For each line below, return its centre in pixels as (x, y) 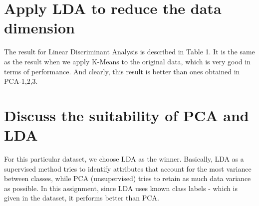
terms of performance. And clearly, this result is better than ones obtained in (122, 71)
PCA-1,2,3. (21, 81)
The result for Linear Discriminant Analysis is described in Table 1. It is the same (129, 52)
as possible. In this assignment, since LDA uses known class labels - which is (121, 188)
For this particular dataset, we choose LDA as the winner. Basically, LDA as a (124, 159)
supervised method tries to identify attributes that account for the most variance (128, 168)
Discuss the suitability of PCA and (127, 115)
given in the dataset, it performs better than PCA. (82, 198)
